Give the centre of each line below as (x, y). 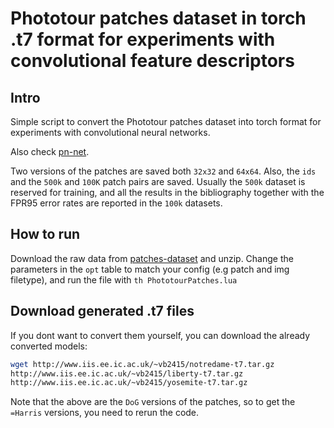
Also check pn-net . (50, 151)
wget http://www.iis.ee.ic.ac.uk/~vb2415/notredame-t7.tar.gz (142, 364)
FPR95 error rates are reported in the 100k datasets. (116, 203)
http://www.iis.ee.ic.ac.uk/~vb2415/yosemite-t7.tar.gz (129, 383)
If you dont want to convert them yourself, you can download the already (160, 335)
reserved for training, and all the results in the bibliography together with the (167, 192)
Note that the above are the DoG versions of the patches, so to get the (153, 402)
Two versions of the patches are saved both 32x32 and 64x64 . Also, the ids (163, 171)
